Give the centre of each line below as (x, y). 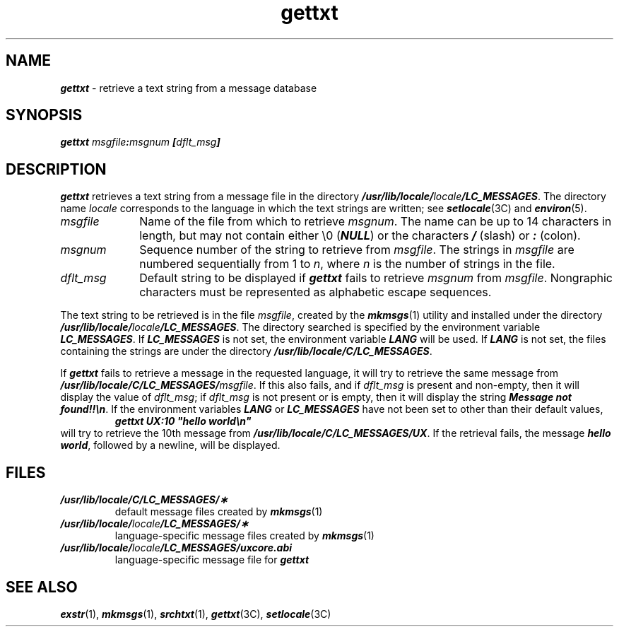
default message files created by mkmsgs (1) (219, 512)
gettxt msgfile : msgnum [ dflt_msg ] (140, 142)
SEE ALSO (42, 587)
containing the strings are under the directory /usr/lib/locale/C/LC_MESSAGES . (246, 351)
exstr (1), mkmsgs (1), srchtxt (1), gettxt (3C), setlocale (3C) (196, 614)
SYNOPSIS (44, 115)
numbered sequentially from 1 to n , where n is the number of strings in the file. (347, 264)
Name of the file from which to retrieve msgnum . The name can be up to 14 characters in (376, 222)
